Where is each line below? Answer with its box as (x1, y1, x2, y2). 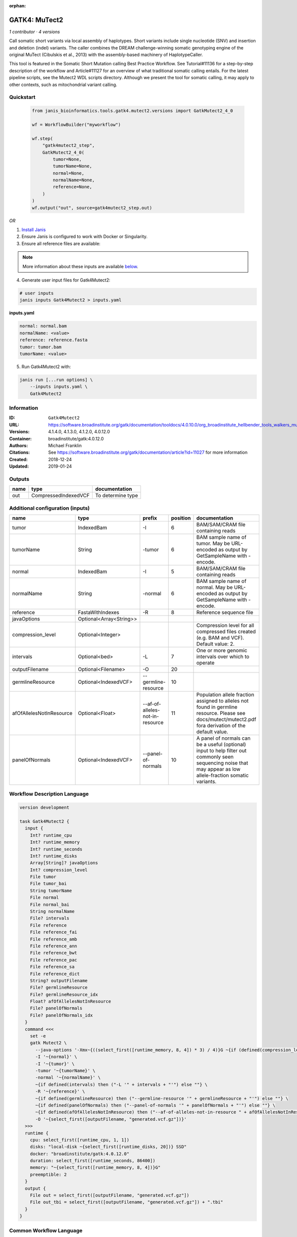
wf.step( (32, 136, 53, 141)
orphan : (9, 3, 26, 8)
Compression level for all (196, 622, 254, 628)
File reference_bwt (30, 950, 78, 956)
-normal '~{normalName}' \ (35, 1075, 101, 1081)
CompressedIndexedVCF (31, 492, 90, 499)
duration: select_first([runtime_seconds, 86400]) (30, 1158, 155, 1164)
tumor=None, (52, 156, 82, 162)
